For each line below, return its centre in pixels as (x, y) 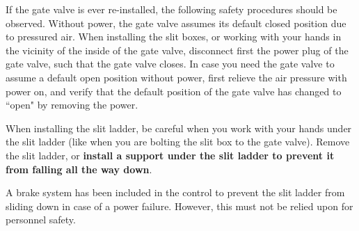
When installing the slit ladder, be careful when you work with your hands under (179, 128)
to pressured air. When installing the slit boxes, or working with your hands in (174, 37)
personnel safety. (41, 220)
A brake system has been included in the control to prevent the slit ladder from (175, 192)
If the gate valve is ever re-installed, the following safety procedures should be (171, 9)
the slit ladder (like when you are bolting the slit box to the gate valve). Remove (178, 142)
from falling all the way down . (79, 169)
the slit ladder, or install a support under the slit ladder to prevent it (170, 155)
